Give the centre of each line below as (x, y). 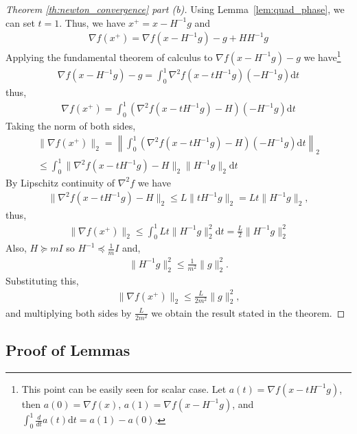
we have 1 (322, 56)
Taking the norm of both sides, (71, 126)
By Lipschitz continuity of (60, 182)
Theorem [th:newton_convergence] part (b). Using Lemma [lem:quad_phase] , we (175, 9)
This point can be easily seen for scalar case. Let (124, 388)
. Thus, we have (92, 22)
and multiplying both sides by (69, 312)
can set (20, 22)
